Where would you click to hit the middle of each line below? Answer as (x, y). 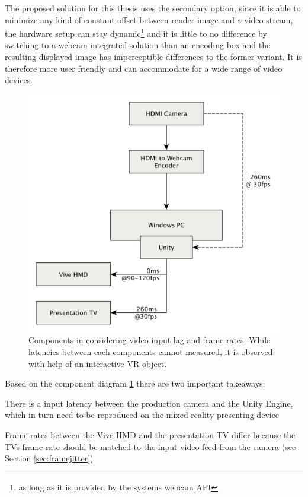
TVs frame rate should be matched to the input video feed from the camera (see (150, 446)
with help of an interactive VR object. (98, 363)
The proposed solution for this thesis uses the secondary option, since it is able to (153, 8)
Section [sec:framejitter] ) (49, 458)
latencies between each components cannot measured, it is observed (151, 351)
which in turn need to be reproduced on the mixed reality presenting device (142, 415)
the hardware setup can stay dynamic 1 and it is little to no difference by (136, 32)
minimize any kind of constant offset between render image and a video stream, (149, 19)
